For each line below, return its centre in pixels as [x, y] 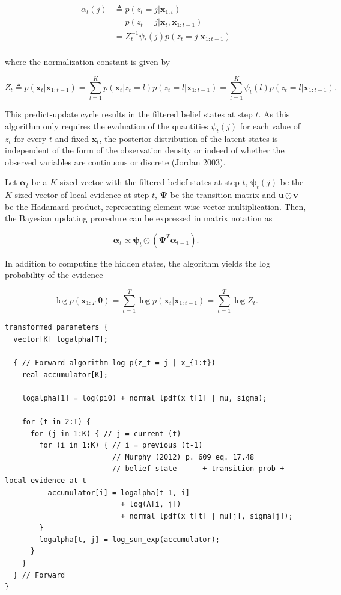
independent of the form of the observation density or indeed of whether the [145, 150]
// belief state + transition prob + [198, 469]
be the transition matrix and [223, 195]
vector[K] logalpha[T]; [61, 339]
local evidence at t [46, 480]
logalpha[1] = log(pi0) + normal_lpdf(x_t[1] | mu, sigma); [144, 398]
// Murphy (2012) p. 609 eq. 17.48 [183, 457]
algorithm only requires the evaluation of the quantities [107, 125]
